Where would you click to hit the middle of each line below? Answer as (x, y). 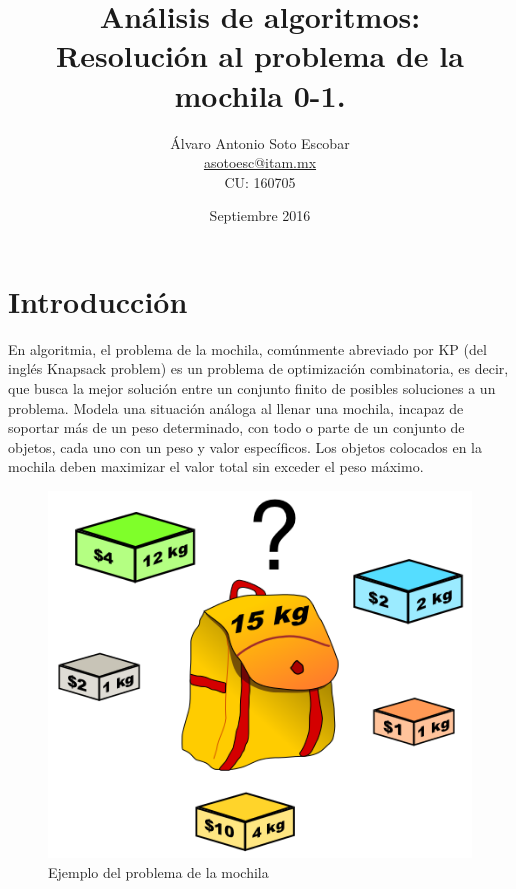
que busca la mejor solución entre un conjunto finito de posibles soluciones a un (252, 388)
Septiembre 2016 (260, 215)
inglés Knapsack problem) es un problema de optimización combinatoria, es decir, (258, 368)
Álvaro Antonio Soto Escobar (260, 142)
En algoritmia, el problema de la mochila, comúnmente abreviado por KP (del (247, 348)
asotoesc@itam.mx (260, 162)
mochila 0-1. (260, 94)
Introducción (98, 300)
